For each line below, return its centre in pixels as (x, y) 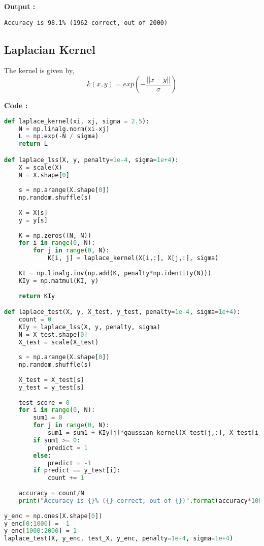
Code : (16, 105)
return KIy (37, 296)
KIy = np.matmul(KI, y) (59, 281)
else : (42, 455)
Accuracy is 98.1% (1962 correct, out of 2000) (86, 23)
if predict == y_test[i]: (77, 471)
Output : (20, 6)
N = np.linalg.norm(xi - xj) (64, 129)
